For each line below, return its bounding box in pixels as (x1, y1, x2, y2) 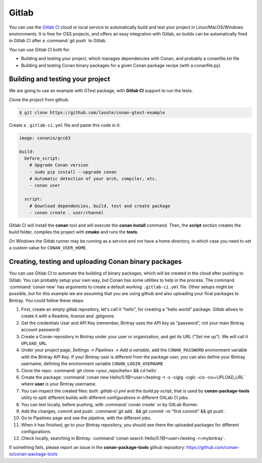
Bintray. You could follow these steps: (9, 298, 84, 303)
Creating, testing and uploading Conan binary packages (9, 258, 182, 266)
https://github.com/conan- (186, 444, 240, 450)
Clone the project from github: (9, 97, 69, 102)
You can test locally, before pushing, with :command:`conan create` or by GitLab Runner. (21, 401, 198, 407)
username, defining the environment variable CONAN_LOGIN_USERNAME (21, 361, 164, 366)
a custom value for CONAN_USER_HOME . (9, 245, 87, 251)
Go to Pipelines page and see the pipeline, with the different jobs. (21, 415, 152, 421)
